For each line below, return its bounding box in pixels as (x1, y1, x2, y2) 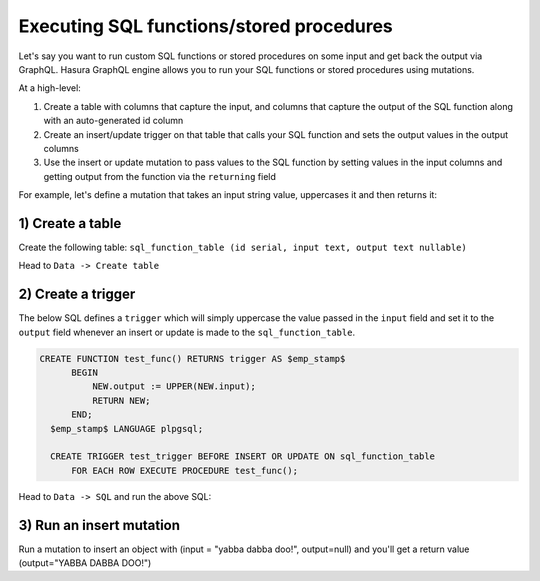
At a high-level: (18, 82, 82, 94)
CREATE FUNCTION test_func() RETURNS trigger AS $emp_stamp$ (39, 353, 346, 364)
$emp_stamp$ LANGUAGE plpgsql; (50, 423, 204, 434)
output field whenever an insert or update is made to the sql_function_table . (18, 326, 355, 338)
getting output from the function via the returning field (43, 170, 277, 182)
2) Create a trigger (18, 286, 136, 303)
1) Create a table (18, 215, 122, 232)
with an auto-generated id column (43, 115, 184, 127)
